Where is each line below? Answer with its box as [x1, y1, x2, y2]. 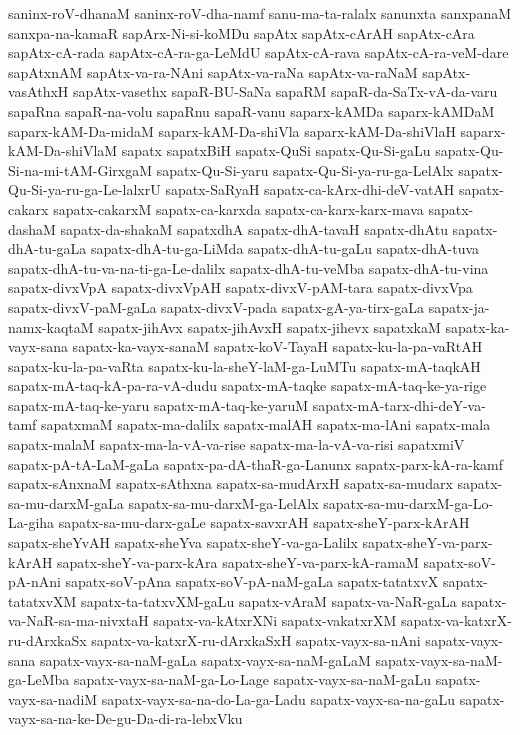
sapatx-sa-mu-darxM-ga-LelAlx [128, 492, 319, 513]
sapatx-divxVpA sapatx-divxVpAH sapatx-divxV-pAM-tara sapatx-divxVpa [8, 277, 473, 298]
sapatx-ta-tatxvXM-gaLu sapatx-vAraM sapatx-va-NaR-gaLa [81, 590, 457, 611]
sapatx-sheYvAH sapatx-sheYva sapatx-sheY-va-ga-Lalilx [8, 532, 358, 553]
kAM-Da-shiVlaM [8, 140, 118, 161]
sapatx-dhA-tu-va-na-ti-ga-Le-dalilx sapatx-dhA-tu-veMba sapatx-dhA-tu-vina [8, 257, 489, 278]
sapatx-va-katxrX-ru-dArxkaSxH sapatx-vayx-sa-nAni [91, 630, 421, 650]
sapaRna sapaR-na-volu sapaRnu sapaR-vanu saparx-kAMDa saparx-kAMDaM [8, 100, 495, 121]
